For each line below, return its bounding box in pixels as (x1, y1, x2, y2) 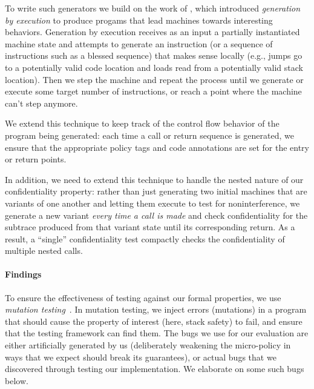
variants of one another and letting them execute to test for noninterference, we (5, 196, 300, 209)
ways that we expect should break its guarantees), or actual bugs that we (5, 350, 276, 363)
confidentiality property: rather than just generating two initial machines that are (5, 185, 307, 198)
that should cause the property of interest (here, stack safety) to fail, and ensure (5, 314, 303, 327)
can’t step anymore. (5, 96, 78, 109)
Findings (5, 268, 42, 281)
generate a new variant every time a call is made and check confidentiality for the (5, 208, 308, 221)
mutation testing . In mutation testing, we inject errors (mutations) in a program (5, 303, 307, 316)
